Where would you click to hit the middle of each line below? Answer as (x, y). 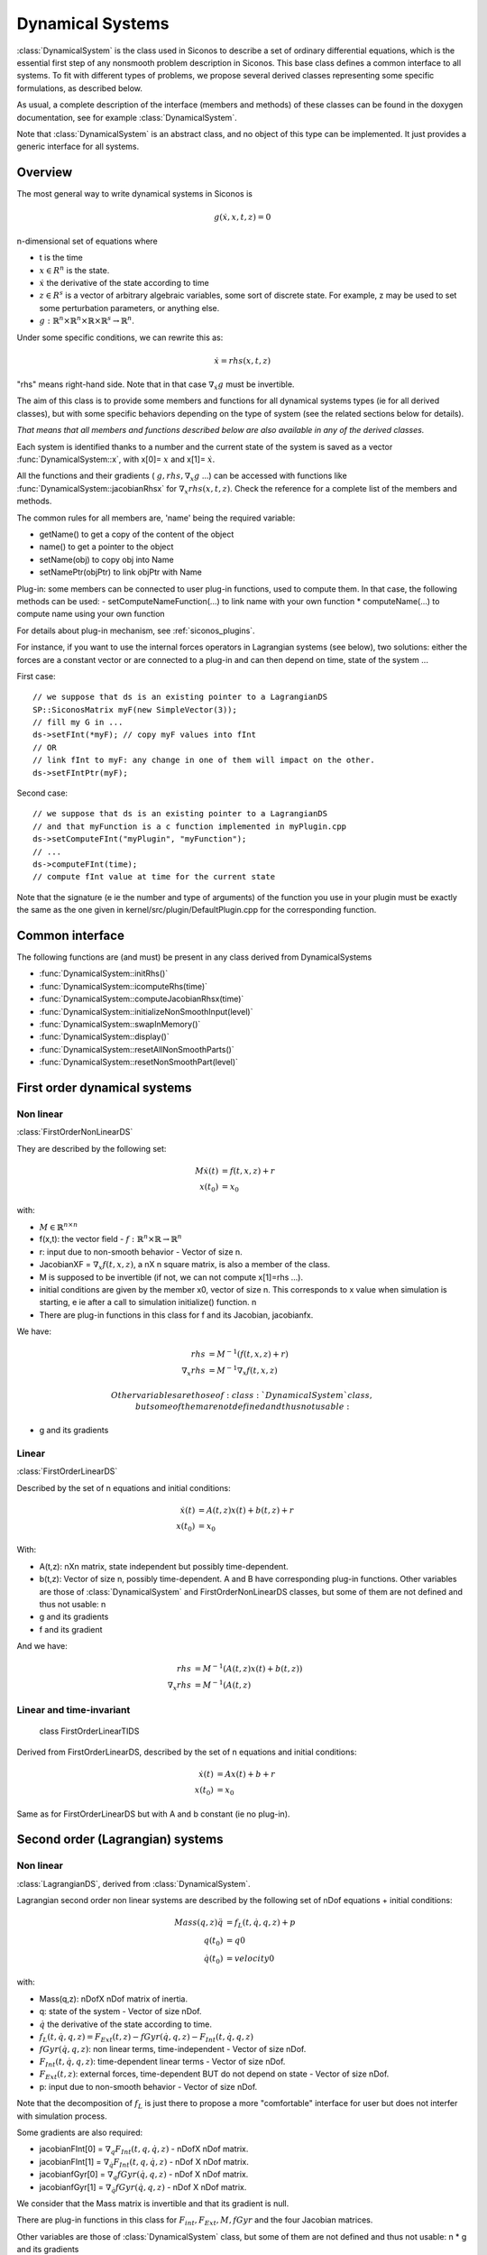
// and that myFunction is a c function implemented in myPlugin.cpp (190, 826)
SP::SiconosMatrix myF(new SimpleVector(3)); (135, 709)
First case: (36, 676)
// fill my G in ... (78, 723)
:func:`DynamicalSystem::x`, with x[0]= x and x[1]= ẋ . (116, 459)
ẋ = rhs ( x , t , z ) (242, 360)
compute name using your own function (91, 614)
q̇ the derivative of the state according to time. (125, 2024)
